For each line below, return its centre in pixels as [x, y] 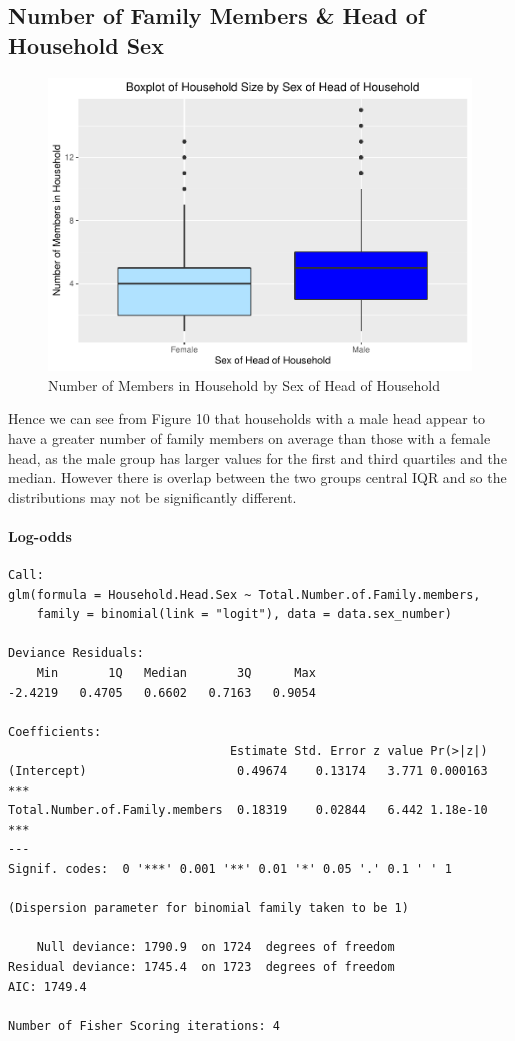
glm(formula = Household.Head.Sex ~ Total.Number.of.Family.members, [244, 594]
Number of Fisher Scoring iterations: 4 [144, 1025]
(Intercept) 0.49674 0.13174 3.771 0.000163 [248, 771]
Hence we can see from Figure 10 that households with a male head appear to [246, 418]
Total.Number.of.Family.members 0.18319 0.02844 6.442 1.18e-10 [248, 810]
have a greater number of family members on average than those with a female [249, 437]
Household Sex [86, 44]
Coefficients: [55, 731]
